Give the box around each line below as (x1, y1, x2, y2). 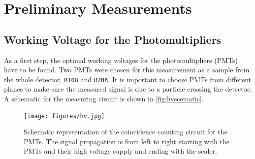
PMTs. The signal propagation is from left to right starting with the (24, 136, 229, 146)
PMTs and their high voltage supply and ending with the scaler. (24, 146, 217, 156)
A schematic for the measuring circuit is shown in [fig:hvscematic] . (4, 94, 204, 104)
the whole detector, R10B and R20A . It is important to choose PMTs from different (4, 74, 251, 84)
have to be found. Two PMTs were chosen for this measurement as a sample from (4, 64, 250, 75)
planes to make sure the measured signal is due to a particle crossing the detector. (4, 84, 252, 94)
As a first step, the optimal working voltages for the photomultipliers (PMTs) (4, 55, 238, 65)
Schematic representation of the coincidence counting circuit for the (24, 127, 227, 137)
